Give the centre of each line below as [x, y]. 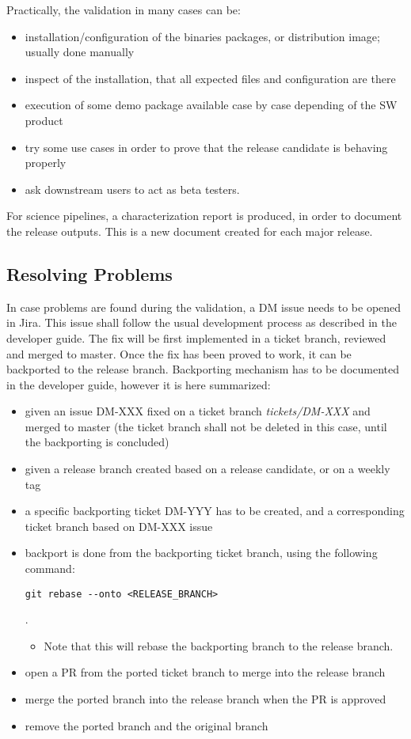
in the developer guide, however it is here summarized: [139, 384]
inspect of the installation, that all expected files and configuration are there [210, 78]
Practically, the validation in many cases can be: [124, 9]
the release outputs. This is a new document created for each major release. [190, 231]
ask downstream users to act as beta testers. [132, 189]
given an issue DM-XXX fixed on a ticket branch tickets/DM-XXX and [198, 411]
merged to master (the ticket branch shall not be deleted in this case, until [206, 426]
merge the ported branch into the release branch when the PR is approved [205, 699]
